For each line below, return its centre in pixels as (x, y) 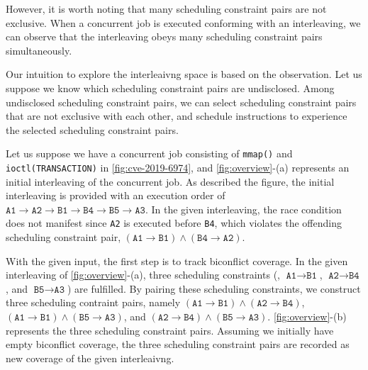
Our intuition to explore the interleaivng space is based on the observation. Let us (184, 74)
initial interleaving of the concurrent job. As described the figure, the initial (170, 181)
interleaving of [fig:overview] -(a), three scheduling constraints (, (143, 275)
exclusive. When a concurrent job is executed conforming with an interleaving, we (183, 22)
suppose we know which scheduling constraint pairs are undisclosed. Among (170, 88)
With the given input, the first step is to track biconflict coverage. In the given (177, 260)
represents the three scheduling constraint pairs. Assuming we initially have (170, 330)
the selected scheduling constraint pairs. (92, 129)
